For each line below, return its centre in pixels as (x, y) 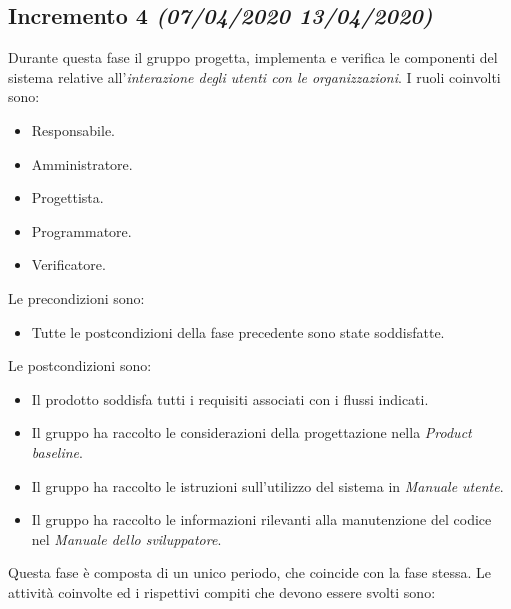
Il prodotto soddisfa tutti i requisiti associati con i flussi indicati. (230, 398)
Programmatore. (81, 230)
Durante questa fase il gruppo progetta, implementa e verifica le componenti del (253, 57)
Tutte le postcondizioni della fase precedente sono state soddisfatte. (238, 331)
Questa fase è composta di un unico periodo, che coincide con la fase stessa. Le (249, 572)
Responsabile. (73, 129)
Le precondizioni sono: (76, 297)
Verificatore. (68, 264)
